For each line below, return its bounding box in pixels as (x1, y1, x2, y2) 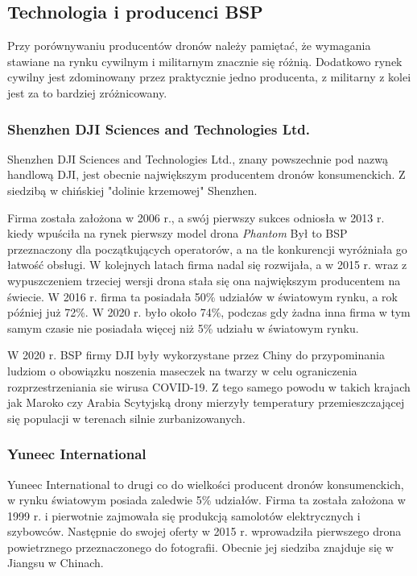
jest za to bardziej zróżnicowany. (7, 84, 167, 101)
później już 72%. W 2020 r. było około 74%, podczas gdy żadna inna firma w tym (7, 304, 411, 321)
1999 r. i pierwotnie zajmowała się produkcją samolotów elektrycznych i (7, 507, 361, 524)
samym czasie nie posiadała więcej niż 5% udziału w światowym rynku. (7, 319, 359, 336)
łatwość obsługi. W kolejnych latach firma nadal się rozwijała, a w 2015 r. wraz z (7, 256, 407, 273)
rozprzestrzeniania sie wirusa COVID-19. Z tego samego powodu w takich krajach (7, 378, 411, 395)
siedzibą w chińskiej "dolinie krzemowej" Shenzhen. (7, 181, 258, 198)
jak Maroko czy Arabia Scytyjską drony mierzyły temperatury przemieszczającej (7, 394, 405, 411)
